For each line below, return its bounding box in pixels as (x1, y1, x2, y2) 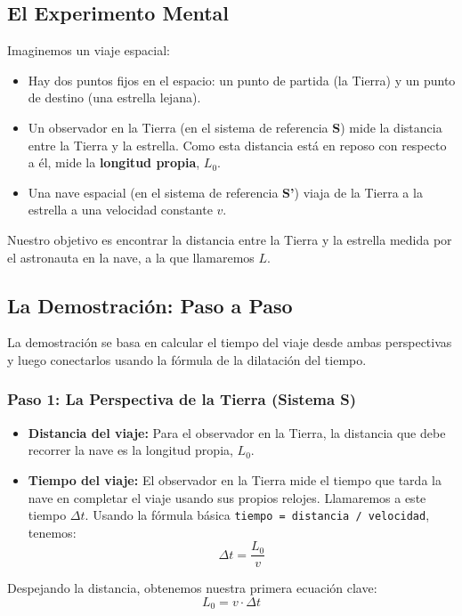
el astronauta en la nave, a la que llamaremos (7, 247, 255, 266)
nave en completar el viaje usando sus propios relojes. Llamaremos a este (28, 488, 426, 507)
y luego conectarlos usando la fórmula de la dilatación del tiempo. (7, 350, 367, 369)
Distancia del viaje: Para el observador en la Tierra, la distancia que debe (28, 423, 446, 442)
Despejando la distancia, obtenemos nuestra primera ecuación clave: (7, 579, 377, 597)
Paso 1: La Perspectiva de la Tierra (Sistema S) (7, 388, 357, 410)
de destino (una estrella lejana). (28, 88, 201, 107)
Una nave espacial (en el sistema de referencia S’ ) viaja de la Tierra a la (28, 182, 423, 201)
